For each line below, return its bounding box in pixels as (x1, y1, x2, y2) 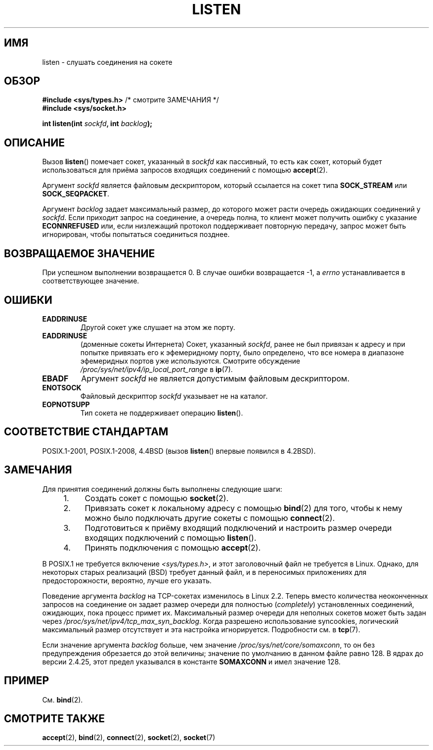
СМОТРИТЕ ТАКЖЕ (4, 712, 105, 725)
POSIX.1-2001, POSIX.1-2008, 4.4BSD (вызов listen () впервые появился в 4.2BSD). (42, 446, 316, 455)
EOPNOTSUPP (42, 400, 90, 409)
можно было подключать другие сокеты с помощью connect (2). (85, 513, 335, 523)
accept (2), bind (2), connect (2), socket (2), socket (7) (42, 733, 216, 742)
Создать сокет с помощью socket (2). (85, 493, 229, 503)
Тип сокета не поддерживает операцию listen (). (80, 408, 243, 417)
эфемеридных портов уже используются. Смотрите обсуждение (80, 356, 301, 365)
